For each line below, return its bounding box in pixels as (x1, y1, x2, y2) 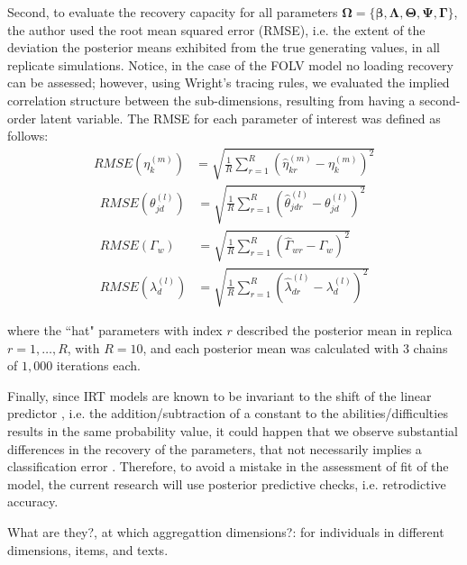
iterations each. (56, 356, 141, 375)
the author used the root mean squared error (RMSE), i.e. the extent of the (7, 20, 426, 39)
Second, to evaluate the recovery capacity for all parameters (7, 3, 338, 21)
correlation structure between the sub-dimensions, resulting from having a (7, 90, 416, 109)
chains (413, 338, 448, 357)
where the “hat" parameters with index (7, 321, 223, 340)
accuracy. (7, 492, 59, 511)
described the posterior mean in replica (236, 321, 453, 340)
